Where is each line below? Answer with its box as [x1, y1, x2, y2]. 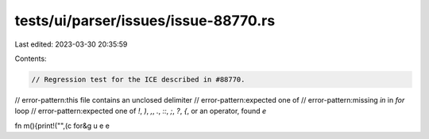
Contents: [14, 54, 47, 63]
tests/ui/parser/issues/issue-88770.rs [14, 12, 276, 29]
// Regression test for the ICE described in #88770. [31, 75, 245, 84]
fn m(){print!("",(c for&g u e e [14, 121, 110, 130]
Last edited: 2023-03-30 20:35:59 [14, 39, 128, 49]
